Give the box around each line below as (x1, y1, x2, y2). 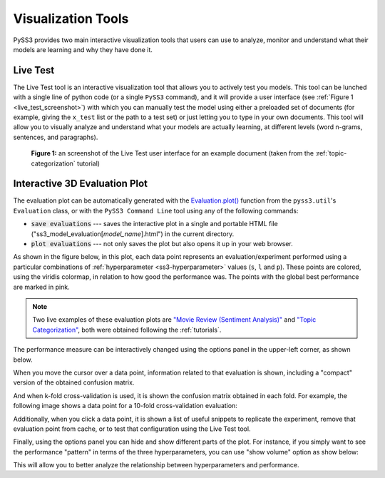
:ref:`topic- (314, 149, 347, 158)
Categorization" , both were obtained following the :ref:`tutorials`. (32, 325, 222, 334)
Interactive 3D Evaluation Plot (13, 178, 148, 190)
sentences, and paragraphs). (13, 133, 98, 141)
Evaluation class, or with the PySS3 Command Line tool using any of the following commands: (13, 206, 299, 215)
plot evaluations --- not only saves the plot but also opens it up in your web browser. (31, 240, 294, 248)
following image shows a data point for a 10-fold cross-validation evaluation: (13, 402, 238, 410)
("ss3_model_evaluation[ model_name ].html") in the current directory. (31, 229, 235, 238)
